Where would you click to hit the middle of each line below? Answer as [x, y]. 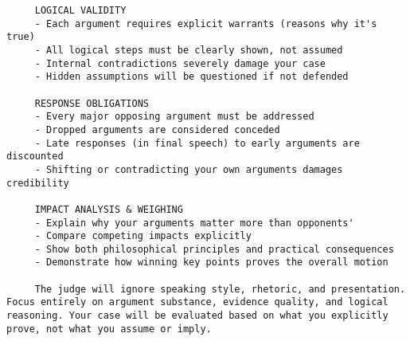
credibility [38, 183]
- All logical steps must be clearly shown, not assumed [189, 50]
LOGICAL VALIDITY [80, 10]
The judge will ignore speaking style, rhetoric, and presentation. [220, 289]
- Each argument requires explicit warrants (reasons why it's [206, 24]
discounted [35, 157]
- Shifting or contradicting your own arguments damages [189, 169]
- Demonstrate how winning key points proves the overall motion [211, 263]
